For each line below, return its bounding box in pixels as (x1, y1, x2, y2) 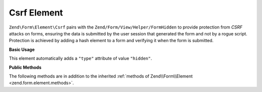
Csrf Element (9, 7, 63, 18)
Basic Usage (9, 46, 35, 52)
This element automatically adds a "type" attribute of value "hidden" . (9, 56, 152, 61)
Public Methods (9, 64, 42, 70)
